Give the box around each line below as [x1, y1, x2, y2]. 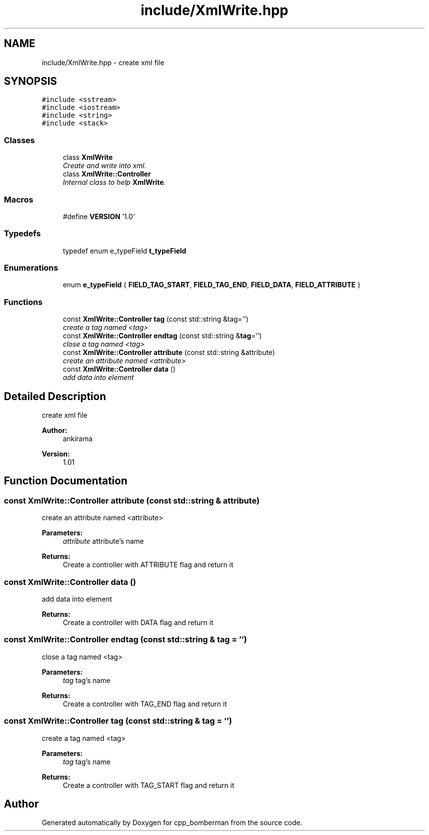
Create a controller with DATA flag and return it [63, 618, 214, 627]
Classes [4, 135, 35, 145]
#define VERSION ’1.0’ [63, 212, 135, 221]
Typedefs [4, 228, 41, 239]
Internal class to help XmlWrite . [63, 178, 166, 187]
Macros [4, 194, 33, 204]
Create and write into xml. [63, 161, 146, 170]
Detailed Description [4, 390, 106, 403]
